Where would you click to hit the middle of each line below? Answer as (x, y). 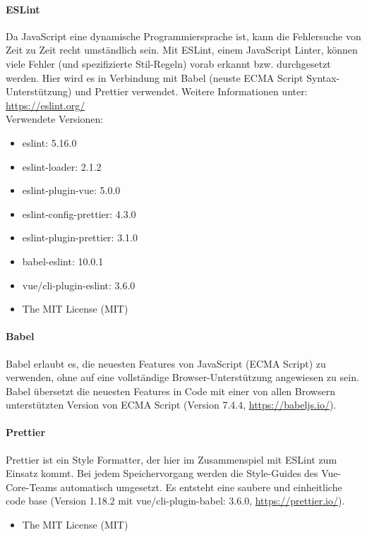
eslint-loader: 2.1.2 (62, 166)
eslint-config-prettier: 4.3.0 (79, 213)
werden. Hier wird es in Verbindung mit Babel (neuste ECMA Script (155, 77)
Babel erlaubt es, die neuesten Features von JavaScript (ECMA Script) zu (166, 363)
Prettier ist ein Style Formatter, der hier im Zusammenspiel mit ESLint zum (172, 459)
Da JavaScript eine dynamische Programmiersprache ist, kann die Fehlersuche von (183, 36)
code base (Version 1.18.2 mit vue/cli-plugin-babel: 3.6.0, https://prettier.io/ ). (175, 501)
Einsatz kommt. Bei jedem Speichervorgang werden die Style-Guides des (162, 473)
